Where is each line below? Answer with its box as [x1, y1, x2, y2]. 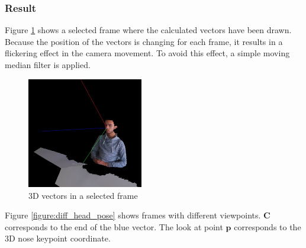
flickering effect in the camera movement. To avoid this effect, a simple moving [5, 47, 290, 59]
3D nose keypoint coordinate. [5, 232, 111, 244]
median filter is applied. [5, 59, 91, 70]
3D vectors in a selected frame [28, 189, 138, 201]
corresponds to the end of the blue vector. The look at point [5, 220, 223, 233]
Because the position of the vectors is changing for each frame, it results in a [5, 35, 283, 47]
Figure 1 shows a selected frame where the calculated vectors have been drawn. [5, 24, 292, 36]
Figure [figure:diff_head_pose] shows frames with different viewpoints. [5, 209, 261, 221]
